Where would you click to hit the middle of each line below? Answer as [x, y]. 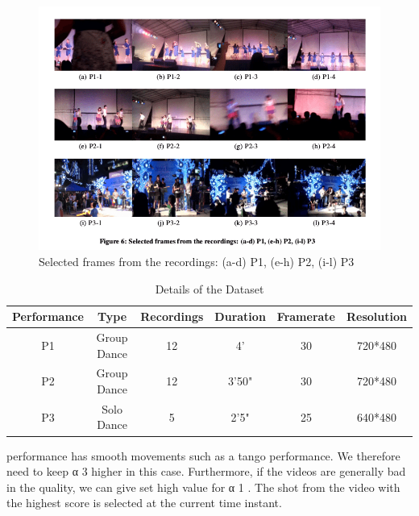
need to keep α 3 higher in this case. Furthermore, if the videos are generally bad [206, 471]
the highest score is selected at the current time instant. [144, 503]
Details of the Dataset [209, 288]
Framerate [306, 316]
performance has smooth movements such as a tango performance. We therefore [203, 455]
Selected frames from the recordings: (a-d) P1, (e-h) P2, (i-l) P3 [197, 261]
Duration [240, 316]
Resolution [377, 316]
